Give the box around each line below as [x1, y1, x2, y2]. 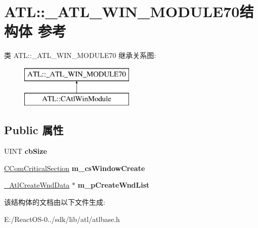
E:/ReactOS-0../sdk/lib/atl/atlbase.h [4, 213, 120, 224]
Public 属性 [4, 122, 64, 138]
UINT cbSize [4, 146, 47, 156]
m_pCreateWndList [77, 180, 150, 190]
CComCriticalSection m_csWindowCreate [4, 162, 145, 173]
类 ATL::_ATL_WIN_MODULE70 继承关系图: [4, 50, 156, 61]
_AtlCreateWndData [4, 180, 70, 190]
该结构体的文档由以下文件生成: [4, 197, 105, 207]
